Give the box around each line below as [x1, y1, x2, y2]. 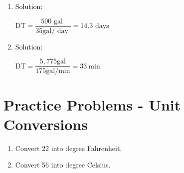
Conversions [3, 113, 88, 134]
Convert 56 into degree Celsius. [15, 159, 111, 170]
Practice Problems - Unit [3, 94, 181, 114]
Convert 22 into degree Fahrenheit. [15, 142, 122, 153]
